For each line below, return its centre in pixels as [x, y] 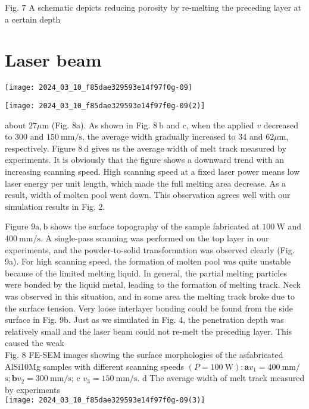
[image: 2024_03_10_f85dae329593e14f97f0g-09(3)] [105, 400]
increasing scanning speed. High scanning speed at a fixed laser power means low [152, 171]
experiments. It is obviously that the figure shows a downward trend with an [145, 160]
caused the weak [35, 343]
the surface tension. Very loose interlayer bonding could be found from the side [149, 308]
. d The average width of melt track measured [221, 378]
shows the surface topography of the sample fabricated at [155, 226]
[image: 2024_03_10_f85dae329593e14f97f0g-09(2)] [105, 106]
